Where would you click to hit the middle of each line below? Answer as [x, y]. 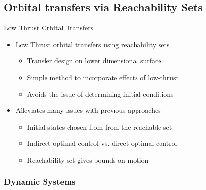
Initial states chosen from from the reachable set [100, 126]
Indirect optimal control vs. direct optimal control [102, 143]
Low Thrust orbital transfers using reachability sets [92, 44]
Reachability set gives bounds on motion [88, 159]
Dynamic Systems [40, 181]
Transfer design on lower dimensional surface [94, 61]
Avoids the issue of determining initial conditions [100, 94]
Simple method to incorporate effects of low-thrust [103, 77]
